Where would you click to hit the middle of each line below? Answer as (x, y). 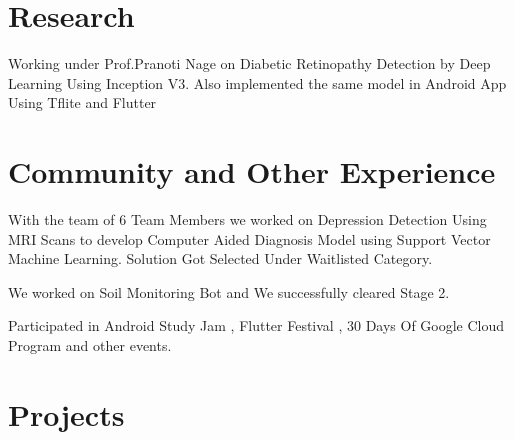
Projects (66, 413)
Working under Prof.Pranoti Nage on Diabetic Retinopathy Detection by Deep (249, 63)
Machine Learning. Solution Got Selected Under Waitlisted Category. (220, 258)
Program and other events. (90, 345)
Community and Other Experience (252, 171)
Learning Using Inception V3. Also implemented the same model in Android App (257, 82)
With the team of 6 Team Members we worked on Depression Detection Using (247, 219)
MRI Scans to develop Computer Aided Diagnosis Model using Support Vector (249, 238)
